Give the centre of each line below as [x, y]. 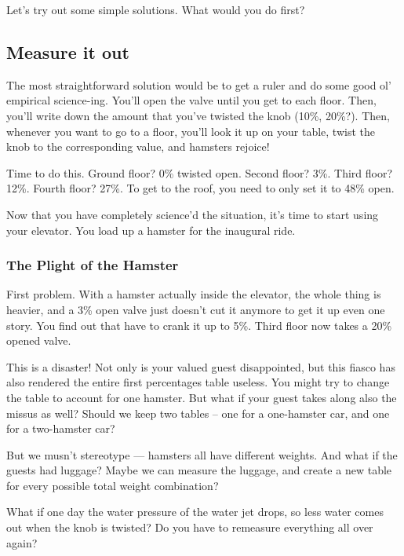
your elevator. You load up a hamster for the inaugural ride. [151, 230]
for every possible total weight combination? [113, 485]
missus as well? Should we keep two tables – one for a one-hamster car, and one [198, 413]
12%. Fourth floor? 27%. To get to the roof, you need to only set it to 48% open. [200, 188]
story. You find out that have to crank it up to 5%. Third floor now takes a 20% [199, 325]
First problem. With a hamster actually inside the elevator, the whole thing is [194, 294]
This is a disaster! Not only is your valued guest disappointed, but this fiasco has [201, 366]
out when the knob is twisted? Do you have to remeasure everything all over [190, 527]
